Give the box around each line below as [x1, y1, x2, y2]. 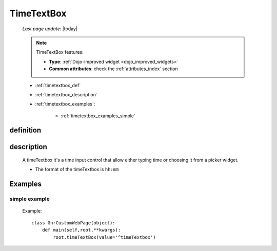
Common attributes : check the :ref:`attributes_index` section [49, 66, 178, 72]
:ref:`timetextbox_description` [35, 91, 97, 97]
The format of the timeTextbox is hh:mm [35, 166, 119, 173]
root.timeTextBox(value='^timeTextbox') [53, 234, 156, 240]
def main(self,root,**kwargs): [42, 227, 121, 233]
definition [9, 126, 42, 135]
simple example [9, 195, 50, 202]
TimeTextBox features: [36, 49, 84, 55]
